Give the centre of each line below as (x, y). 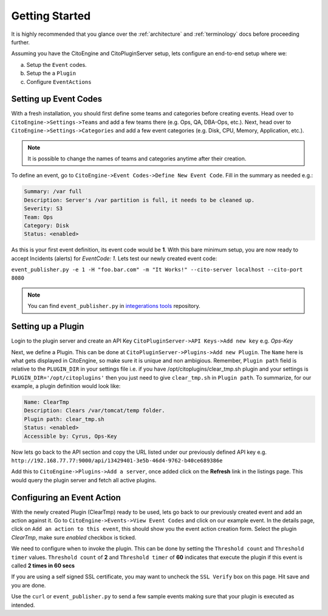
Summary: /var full (53, 192)
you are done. (29, 585)
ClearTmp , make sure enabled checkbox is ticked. (74, 537)
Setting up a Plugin (48, 327)
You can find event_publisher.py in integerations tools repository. (114, 306)
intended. (23, 605)
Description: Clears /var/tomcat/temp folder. (94, 411)
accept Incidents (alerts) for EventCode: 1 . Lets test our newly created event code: (114, 258)
